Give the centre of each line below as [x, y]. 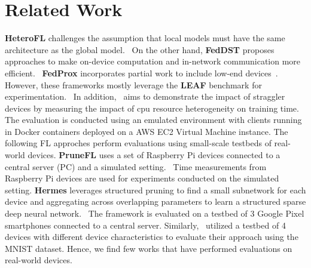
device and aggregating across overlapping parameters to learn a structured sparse [155, 201]
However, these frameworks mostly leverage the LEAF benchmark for [133, 84]
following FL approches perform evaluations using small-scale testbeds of [138, 143]
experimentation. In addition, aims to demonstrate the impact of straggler [145, 96]
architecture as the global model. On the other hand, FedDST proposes [140, 49]
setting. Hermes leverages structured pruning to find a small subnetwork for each [155, 190]
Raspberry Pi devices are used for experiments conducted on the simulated [142, 178]
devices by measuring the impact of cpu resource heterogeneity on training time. [152, 108]
